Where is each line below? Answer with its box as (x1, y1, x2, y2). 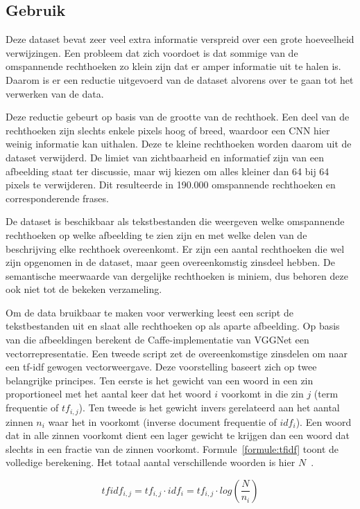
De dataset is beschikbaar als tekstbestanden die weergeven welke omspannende (6, 214, 345, 229)
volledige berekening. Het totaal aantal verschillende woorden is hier (6, 455, 295, 470)
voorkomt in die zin (221, 386, 304, 401)
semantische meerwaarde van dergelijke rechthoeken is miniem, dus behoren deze (6, 268, 348, 283)
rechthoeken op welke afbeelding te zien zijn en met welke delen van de (6, 227, 307, 242)
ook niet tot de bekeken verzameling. (6, 282, 162, 296)
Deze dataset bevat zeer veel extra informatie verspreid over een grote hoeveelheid (6, 32, 354, 46)
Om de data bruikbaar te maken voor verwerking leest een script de (6, 305, 293, 319)
